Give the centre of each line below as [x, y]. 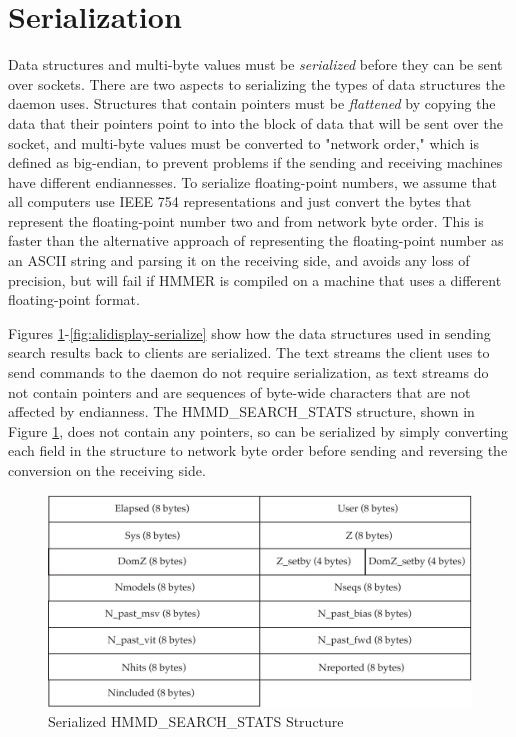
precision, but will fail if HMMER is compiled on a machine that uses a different [255, 279]
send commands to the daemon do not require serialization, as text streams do [248, 372]
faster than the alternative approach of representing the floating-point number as [256, 240]
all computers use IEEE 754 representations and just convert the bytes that [240, 201]
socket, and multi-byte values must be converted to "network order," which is [243, 142]
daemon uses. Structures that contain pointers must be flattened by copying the [252, 103]
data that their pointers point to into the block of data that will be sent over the [255, 122]
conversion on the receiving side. [107, 470]
